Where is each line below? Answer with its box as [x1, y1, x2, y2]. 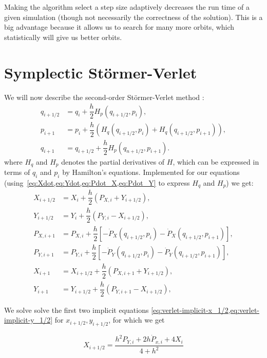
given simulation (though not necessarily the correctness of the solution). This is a [4, 11, 263, 22]
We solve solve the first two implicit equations [4, 304, 149, 315]
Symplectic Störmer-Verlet [4, 62, 197, 83]
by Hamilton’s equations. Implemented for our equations [62, 167, 240, 177]
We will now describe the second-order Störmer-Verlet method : [4, 91, 204, 102]
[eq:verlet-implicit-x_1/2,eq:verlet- [151, 304, 260, 315]
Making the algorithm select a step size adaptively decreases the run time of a [4, 2, 250, 12]
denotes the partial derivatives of [61, 156, 165, 167]
